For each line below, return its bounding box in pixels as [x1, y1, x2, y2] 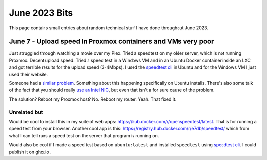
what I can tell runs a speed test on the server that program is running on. [9, 132, 159, 138]
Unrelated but [9, 109, 43, 116]
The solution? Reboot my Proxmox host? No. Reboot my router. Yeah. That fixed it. [9, 96, 177, 102]
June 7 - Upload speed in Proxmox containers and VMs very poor [9, 38, 214, 46]
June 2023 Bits [9, 7, 73, 18]
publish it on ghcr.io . [9, 149, 52, 155]
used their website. [9, 71, 48, 77]
